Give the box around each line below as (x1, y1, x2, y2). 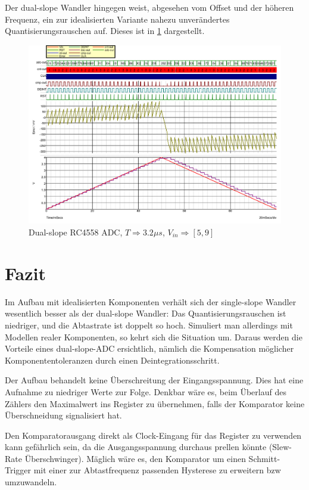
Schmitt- (248, 452, 280, 464)
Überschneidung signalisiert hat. (5, 409, 122, 421)
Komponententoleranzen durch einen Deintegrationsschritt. (5, 353, 220, 366)
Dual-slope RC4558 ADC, (29, 226, 123, 238)
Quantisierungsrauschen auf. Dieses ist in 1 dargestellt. (5, 24, 205, 37)
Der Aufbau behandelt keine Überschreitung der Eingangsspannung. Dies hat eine (5, 374, 304, 386)
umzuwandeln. (5, 476, 57, 488)
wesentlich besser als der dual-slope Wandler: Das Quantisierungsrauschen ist (5, 307, 286, 320)
